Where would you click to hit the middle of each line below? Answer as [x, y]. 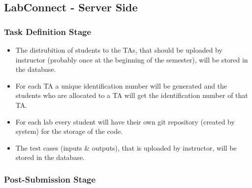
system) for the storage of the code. [69, 131]
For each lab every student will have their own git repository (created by [125, 121]
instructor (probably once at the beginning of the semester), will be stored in [132, 59]
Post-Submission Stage [50, 179]
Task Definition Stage [48, 31]
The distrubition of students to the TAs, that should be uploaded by [119, 50]
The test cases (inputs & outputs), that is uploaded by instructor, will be [126, 147]
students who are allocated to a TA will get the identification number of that [132, 95]
